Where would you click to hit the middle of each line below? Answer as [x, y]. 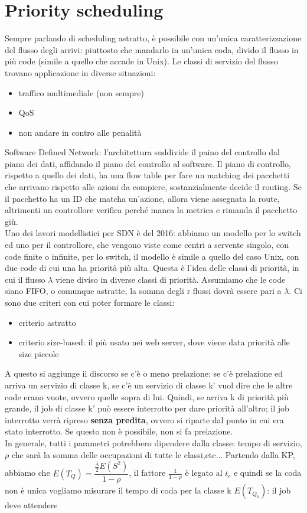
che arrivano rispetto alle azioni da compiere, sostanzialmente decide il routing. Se [153, 187]
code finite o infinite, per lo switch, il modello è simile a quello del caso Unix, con [152, 256]
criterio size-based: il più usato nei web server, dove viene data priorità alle [154, 342]
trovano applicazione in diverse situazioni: [80, 72]
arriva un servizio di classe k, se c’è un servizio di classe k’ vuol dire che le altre [149, 385]
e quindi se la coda [267, 473]
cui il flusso [25, 279]
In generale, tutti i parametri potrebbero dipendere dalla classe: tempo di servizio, [153, 442]
